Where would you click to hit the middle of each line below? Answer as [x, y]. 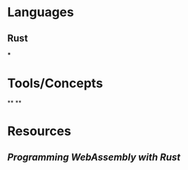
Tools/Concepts [55, 83]
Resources [39, 131]
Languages [40, 12]
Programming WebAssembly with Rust [94, 157]
